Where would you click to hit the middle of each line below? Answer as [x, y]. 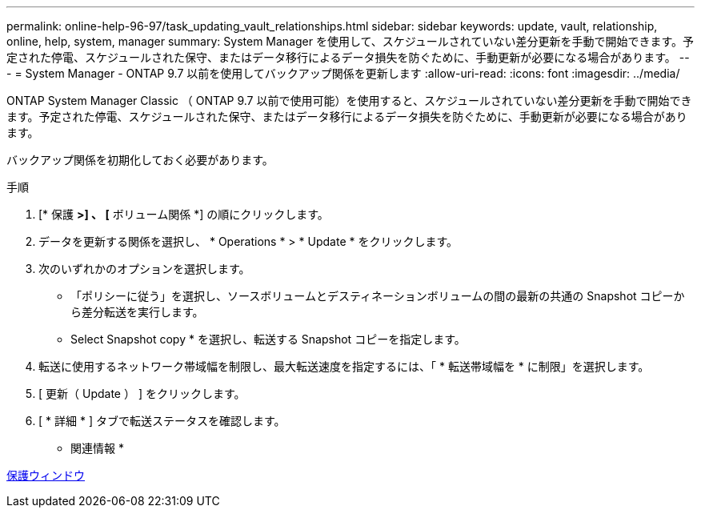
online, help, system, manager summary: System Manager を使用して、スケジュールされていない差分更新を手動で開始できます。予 [350, 41]
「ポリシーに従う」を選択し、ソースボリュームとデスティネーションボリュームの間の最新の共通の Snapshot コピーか [378, 296]
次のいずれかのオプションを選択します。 [144, 269]
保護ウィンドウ [46, 475]
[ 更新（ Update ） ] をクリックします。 [142, 394]
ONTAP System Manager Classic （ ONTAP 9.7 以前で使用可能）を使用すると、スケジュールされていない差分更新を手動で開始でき [349, 100]
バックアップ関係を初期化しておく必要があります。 [140, 160]
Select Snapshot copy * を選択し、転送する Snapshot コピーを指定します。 [268, 339]
